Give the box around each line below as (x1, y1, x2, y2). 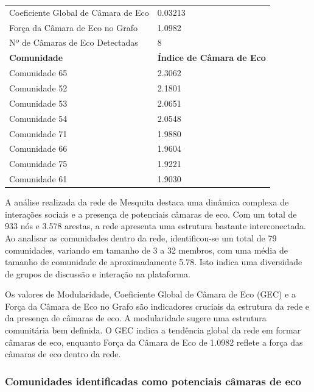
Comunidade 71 (9, 127, 68, 140)
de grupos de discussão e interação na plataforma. (5, 267, 190, 280)
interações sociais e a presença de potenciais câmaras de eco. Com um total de (5, 207, 297, 220)
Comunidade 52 (9, 81, 68, 94)
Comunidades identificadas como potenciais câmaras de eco (5, 373, 301, 388)
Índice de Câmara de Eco (157, 51, 266, 64)
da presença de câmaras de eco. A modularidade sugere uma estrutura (5, 312, 267, 324)
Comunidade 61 (9, 173, 68, 185)
